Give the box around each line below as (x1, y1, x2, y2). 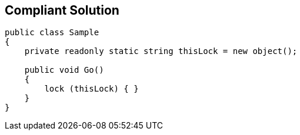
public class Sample (5, 28, 99, 38)
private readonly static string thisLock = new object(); (24, 46, 298, 56)
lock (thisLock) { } (44, 84, 139, 94)
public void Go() (24, 65, 104, 75)
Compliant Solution (5, 3, 119, 18)
